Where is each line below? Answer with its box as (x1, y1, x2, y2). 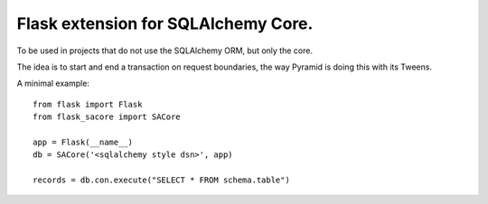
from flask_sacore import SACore (33, 112, 181, 122)
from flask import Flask (33, 99, 143, 109)
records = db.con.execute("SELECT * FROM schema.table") (33, 175, 291, 185)
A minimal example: (16, 78, 90, 89)
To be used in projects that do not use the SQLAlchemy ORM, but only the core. (16, 45, 314, 56)
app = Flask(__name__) (33, 136, 134, 147)
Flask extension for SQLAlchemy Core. (16, 14, 314, 33)
